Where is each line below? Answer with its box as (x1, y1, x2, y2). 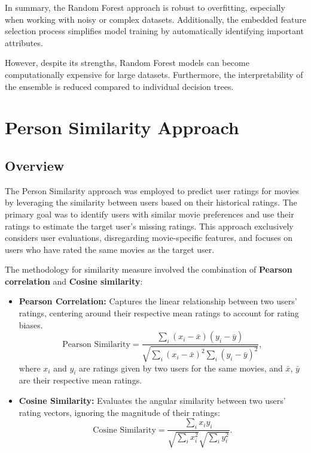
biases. (19, 318, 43, 331)
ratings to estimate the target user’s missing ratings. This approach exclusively (5, 219, 294, 232)
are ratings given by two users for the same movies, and (79, 361, 283, 374)
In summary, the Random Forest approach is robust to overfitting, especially (5, 1, 285, 13)
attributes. (5, 36, 43, 49)
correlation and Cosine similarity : (5, 274, 143, 287)
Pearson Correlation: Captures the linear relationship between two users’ (19, 295, 297, 307)
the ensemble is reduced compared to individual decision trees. (5, 80, 234, 92)
